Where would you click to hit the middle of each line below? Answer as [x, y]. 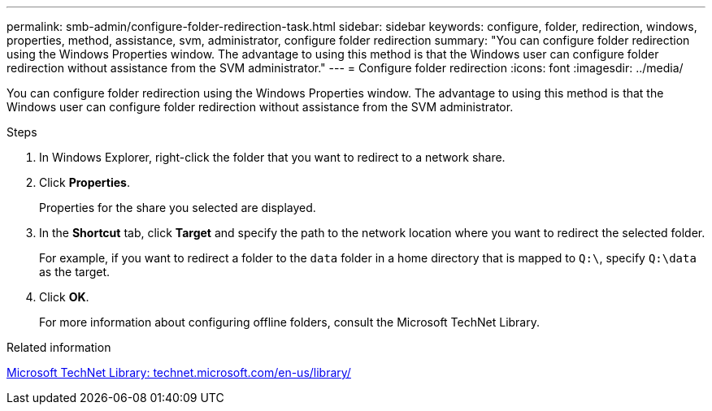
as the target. [75, 272]
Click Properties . [85, 182]
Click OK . [64, 297]
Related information [59, 347]
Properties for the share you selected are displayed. [178, 208]
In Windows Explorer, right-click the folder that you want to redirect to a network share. [272, 157]
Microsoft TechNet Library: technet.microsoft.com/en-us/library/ [179, 372]
